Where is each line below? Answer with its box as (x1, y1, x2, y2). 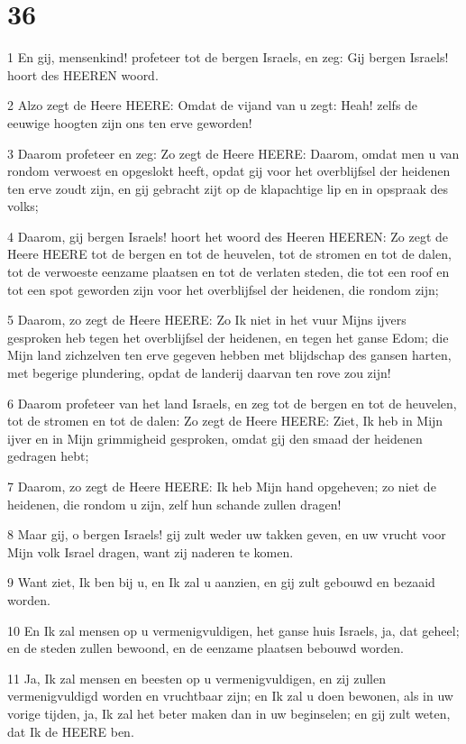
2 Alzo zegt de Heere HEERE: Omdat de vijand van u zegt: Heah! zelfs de (7, 96, 418, 115)
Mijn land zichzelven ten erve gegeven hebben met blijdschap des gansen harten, (7, 345, 452, 364)
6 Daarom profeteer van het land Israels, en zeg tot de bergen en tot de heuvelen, (7, 393, 457, 412)
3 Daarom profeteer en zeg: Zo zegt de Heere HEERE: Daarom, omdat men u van (7, 143, 460, 162)
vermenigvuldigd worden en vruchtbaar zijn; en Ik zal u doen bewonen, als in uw (7, 686, 453, 705)
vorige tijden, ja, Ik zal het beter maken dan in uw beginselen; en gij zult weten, (7, 703, 451, 722)
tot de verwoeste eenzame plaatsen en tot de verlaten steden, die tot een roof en (7, 262, 450, 281)
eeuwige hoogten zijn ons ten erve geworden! (7, 113, 252, 132)
